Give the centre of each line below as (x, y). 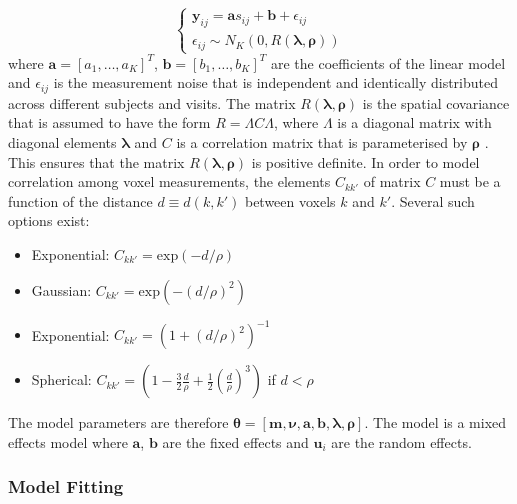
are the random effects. (401, 441)
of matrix (392, 181)
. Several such (433, 200)
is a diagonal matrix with (414, 122)
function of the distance (80, 200)
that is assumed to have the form (109, 122)
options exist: (49, 220)
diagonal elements (62, 142)
